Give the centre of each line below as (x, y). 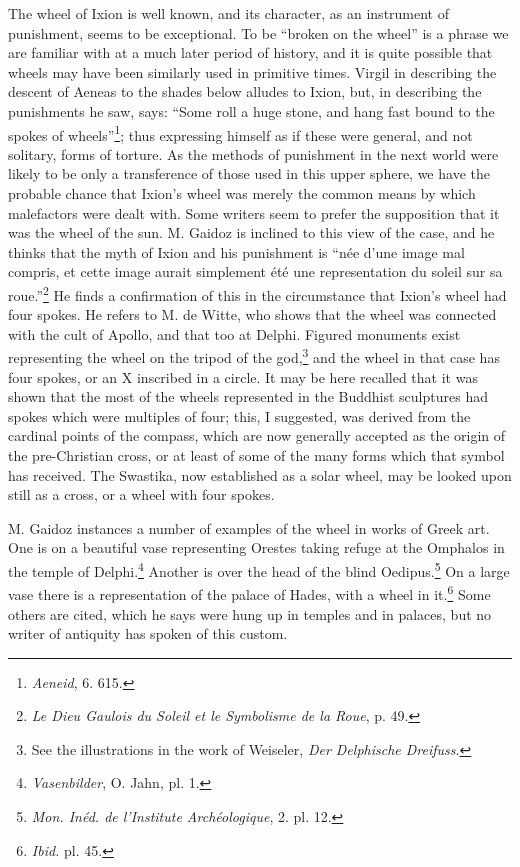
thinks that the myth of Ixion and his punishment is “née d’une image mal (236, 251)
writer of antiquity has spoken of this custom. (148, 633)
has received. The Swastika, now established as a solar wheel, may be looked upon (260, 474)
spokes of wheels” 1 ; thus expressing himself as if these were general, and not (240, 133)
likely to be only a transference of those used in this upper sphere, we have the (249, 173)
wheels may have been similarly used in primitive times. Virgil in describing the (252, 71)
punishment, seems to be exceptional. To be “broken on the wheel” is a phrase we (258, 32)
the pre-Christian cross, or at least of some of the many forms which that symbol (256, 455)
